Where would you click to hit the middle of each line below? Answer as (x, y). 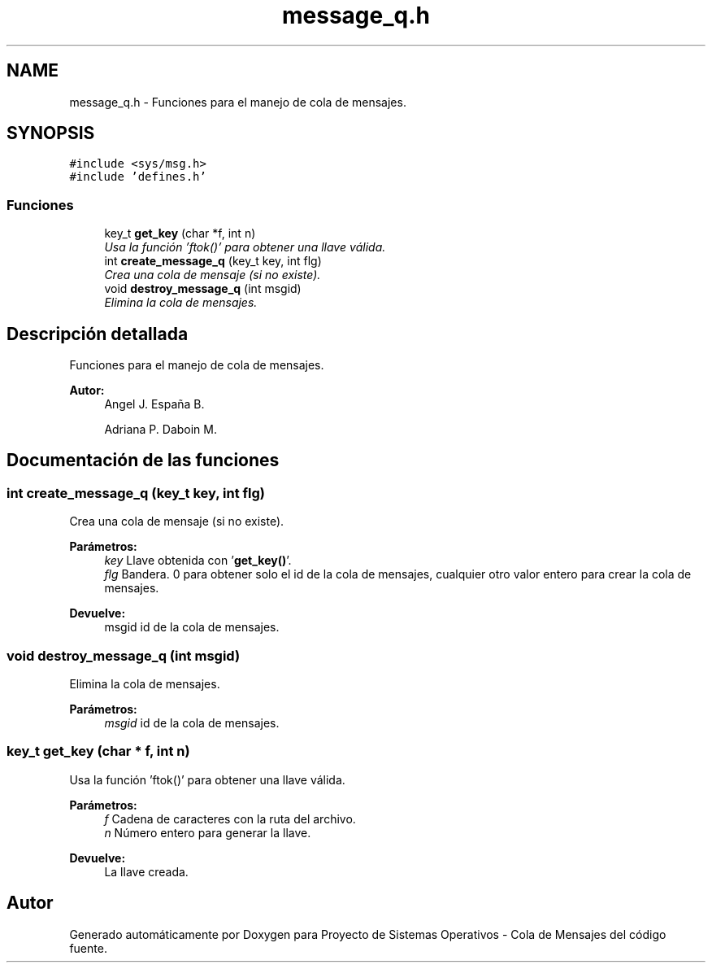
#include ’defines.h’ (138, 177)
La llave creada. (146, 871)
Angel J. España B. (154, 404)
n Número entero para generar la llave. (208, 832)
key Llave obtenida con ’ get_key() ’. (198, 561)
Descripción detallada (98, 334)
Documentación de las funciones (143, 460)
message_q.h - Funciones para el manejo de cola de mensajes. (238, 102)
